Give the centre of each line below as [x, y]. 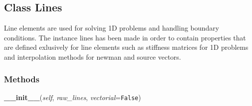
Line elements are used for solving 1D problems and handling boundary [112, 28]
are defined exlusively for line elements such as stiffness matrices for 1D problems [126, 47]
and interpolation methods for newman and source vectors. [93, 56]
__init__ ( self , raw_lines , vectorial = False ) [72, 97]
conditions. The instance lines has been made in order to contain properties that [125, 37]
